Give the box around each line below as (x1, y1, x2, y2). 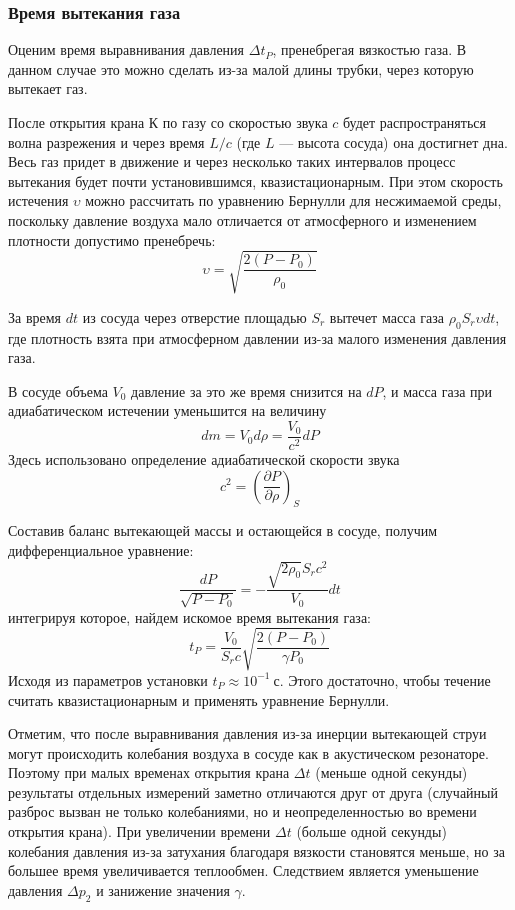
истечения (8, 190, 69, 211)
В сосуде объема (8, 380, 108, 401)
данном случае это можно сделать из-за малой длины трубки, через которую (8, 58, 474, 79)
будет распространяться (343, 112, 486, 132)
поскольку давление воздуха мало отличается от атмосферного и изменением (8, 209, 477, 230)
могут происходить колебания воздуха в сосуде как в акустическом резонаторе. (8, 742, 489, 763)
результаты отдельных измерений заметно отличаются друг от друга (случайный (8, 781, 499, 802)
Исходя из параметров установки (8, 669, 208, 690)
